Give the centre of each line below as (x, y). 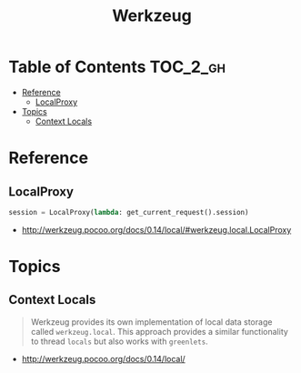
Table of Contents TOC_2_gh (117, 67)
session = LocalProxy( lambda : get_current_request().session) (129, 212)
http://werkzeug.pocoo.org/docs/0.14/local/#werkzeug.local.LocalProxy (156, 229)
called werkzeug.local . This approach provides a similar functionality (159, 331)
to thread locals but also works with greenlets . (119, 341)
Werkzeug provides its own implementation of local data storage (151, 322)
